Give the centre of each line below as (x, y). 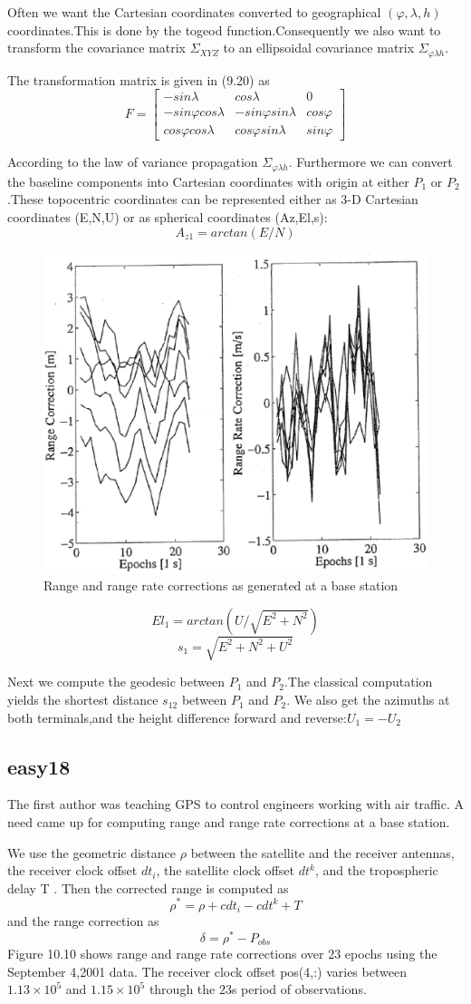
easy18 (39, 766)
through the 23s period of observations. (258, 989)
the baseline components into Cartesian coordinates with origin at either (208, 181)
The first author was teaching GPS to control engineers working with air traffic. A (236, 804)
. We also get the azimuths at (368, 700)
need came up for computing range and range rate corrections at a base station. (229, 822)
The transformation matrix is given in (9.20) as (139, 79)
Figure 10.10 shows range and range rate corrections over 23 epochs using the (222, 954)
